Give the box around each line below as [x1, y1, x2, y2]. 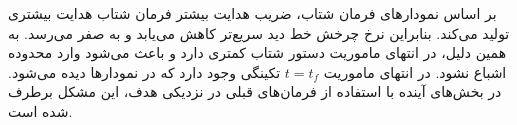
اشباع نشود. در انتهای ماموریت [323, 61, 507, 82]
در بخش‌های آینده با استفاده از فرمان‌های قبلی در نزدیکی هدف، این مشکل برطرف [8, 81, 502, 102]
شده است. [8, 100, 73, 121]
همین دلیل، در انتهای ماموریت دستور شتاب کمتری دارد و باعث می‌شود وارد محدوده [8, 42, 507, 63]
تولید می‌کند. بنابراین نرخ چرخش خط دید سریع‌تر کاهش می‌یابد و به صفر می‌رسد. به [8, 22, 510, 43]
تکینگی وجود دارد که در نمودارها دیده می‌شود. [8, 61, 281, 82]
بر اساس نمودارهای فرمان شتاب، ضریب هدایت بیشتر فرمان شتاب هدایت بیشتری [8, 3, 497, 23]
